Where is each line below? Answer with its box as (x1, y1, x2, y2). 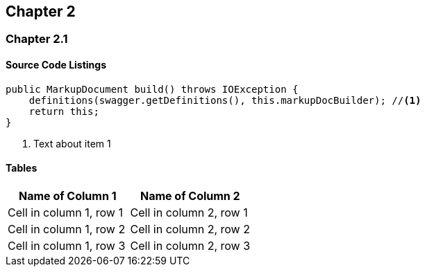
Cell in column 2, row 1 (130, 205, 248, 219)
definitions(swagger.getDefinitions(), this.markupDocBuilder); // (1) (28, 94, 422, 106)
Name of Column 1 (18, 188, 117, 203)
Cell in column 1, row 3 (8, 238, 126, 253)
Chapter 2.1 (6, 32, 68, 46)
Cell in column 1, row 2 (8, 221, 126, 236)
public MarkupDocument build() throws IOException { (6, 83, 299, 95)
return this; (28, 105, 99, 117)
